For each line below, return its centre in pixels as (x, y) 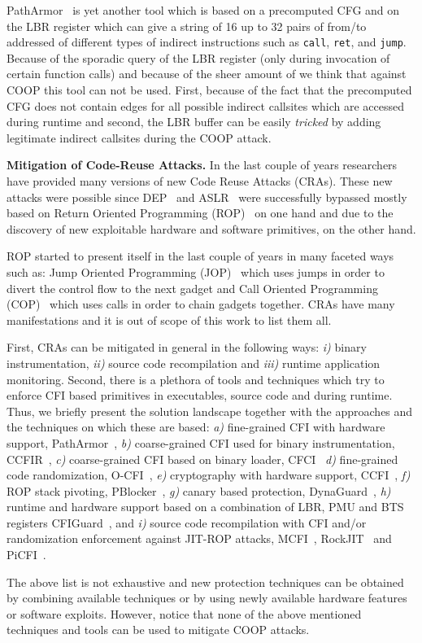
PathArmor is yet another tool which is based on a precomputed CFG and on (203, 10)
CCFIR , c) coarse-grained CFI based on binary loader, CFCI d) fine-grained (202, 459)
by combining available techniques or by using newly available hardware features (207, 598)
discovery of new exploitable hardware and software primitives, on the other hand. (211, 228)
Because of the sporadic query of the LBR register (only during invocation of (198, 57)
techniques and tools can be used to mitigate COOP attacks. (158, 630)
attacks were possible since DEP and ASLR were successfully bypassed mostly (207, 197)
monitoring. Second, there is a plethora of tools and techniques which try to (196, 379)
